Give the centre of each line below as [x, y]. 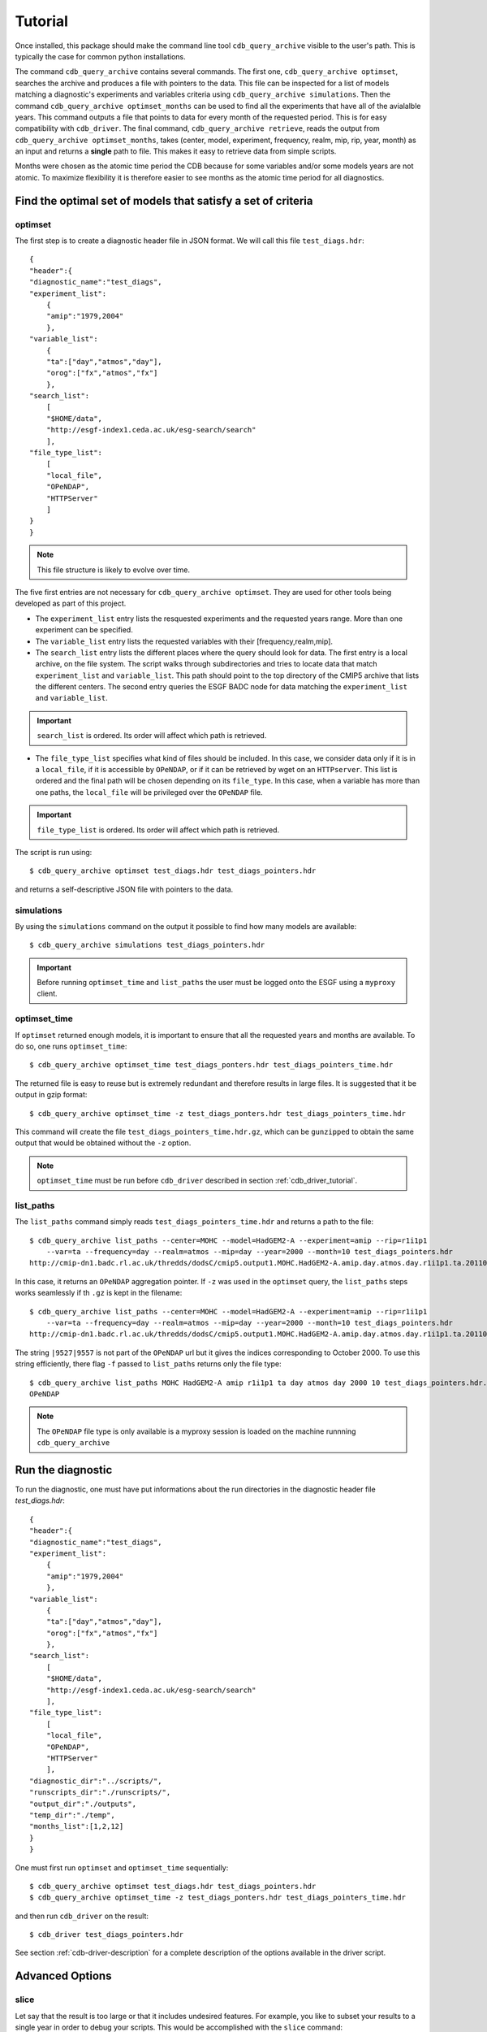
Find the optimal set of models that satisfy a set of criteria [164, 200]
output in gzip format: [51, 1095]
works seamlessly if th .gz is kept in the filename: [99, 1293]
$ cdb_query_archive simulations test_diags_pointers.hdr [147, 945]
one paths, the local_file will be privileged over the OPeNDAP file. [149, 792]
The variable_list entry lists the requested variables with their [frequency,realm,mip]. [184, 641]
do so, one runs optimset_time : [71, 1046]
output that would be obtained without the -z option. [103, 1143]
